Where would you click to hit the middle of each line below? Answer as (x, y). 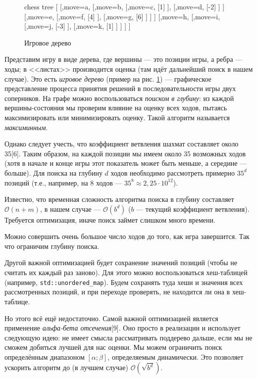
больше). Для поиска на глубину (53, 172)
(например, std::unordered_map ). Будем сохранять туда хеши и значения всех (124, 282)
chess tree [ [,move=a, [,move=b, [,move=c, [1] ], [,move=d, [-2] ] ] (125, 6)
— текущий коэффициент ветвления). (193, 209)
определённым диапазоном (45, 356)
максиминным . (26, 127)
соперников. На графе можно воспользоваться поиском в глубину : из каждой (119, 98)
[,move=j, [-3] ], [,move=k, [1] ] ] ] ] (77, 26)
